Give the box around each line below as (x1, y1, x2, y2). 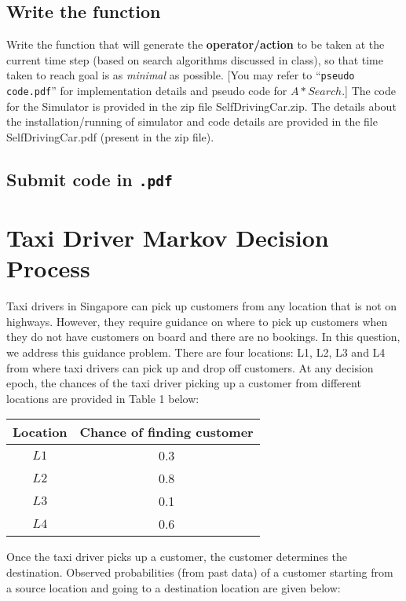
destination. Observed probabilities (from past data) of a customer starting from (6, 563, 393, 580)
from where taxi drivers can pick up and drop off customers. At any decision (6, 359, 374, 376)
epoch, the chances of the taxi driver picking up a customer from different (6, 375, 361, 391)
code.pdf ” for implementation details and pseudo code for (6, 82, 287, 99)
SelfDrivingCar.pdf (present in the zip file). (6, 128, 214, 145)
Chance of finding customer (79, 423, 254, 442)
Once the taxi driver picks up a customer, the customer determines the (6, 548, 348, 565)
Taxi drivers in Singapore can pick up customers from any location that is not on (6, 298, 397, 314)
